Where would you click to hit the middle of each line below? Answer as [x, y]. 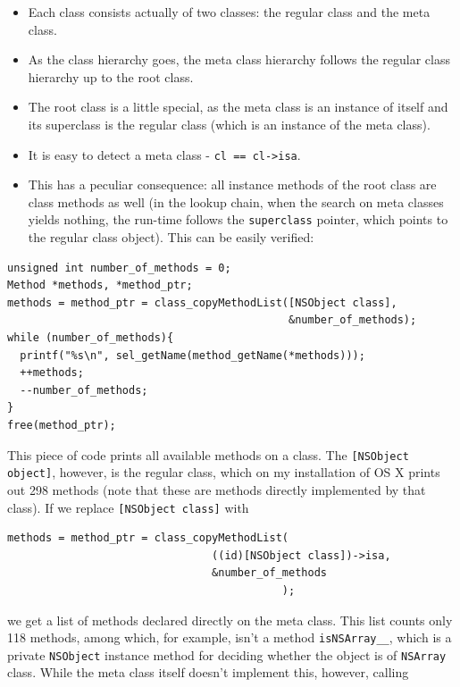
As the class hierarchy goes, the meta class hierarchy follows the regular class [239, 59]
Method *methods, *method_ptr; [100, 285]
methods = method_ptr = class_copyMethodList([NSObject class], [202, 302]
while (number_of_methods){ [91, 338]
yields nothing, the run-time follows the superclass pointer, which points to [238, 219]
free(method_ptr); [62, 425]
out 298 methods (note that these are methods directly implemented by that [217, 489]
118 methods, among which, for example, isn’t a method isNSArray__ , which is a [230, 637]
